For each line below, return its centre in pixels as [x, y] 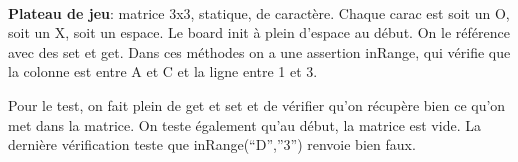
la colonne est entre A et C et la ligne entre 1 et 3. [163, 71]
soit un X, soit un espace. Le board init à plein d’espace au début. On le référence [259, 32]
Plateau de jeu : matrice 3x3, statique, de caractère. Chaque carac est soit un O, [259, 12]
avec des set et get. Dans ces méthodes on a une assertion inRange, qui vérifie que [259, 51]
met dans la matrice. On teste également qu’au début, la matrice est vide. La [244, 124]
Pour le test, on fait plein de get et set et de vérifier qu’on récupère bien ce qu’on [257, 104]
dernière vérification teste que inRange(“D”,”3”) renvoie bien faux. [212, 144]
